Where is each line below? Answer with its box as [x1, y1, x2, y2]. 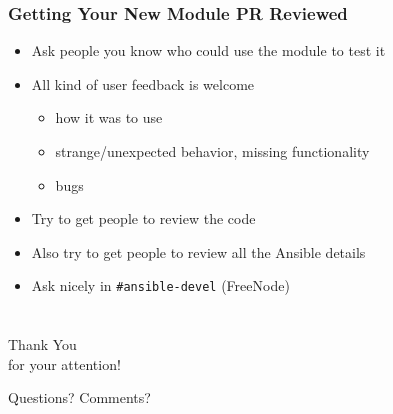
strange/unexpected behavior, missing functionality [55, 141, 370, 161]
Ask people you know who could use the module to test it [31, 40, 386, 61]
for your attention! [8, 353, 121, 374]
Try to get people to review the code [31, 208, 256, 229]
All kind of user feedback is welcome [31, 73, 255, 94]
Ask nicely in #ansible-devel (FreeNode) [31, 275, 290, 296]
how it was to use [55, 107, 163, 128]
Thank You [8, 334, 77, 355]
